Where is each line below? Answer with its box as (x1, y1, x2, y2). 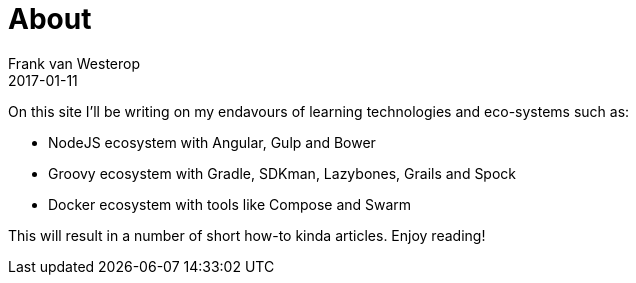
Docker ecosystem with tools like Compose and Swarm (48, 195, 412, 213)
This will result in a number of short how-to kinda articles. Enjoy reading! (8, 226, 486, 244)
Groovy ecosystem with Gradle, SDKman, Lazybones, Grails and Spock (48, 164, 517, 182)
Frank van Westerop (8, 54, 140, 72)
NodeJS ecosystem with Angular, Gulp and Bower (48, 133, 376, 151)
